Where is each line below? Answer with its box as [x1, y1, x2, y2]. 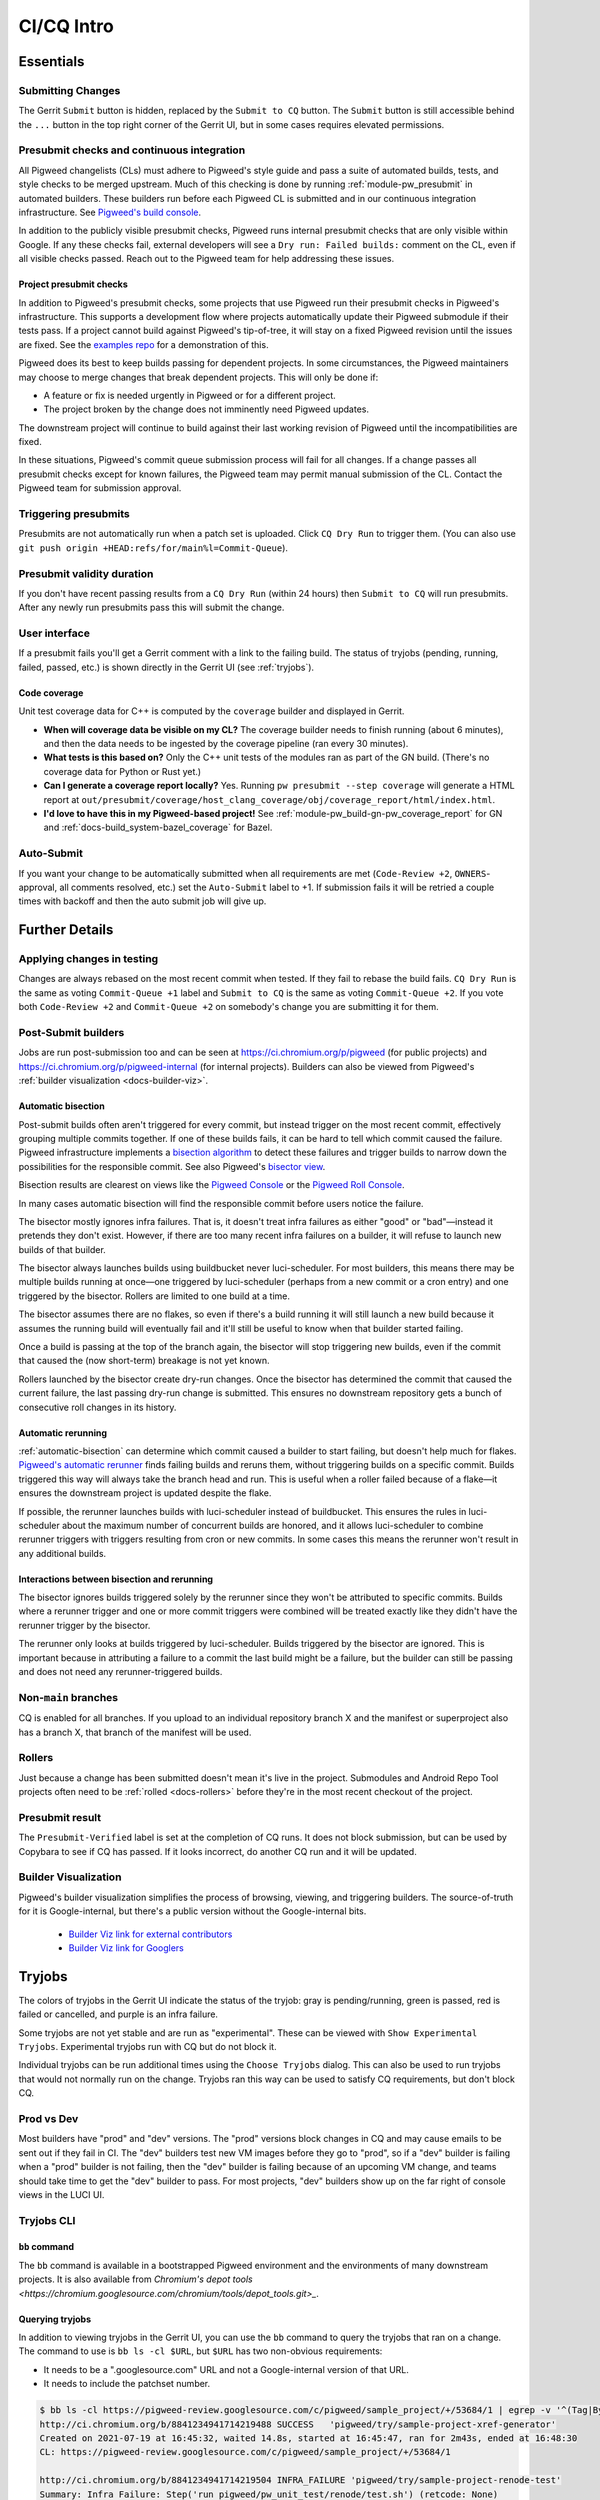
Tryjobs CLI [18, 2213, 76, 2227]
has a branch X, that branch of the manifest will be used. [18, 1726, 252, 1738]
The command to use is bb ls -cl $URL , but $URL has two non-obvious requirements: [18, 2345, 383, 2357]
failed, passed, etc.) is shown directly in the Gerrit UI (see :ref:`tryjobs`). [18, 661, 315, 673]
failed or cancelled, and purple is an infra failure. [18, 2008, 219, 2020]
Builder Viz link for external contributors [68, 1928, 233, 1940]
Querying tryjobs [18, 2313, 92, 2325]
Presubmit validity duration [18, 566, 154, 580]
